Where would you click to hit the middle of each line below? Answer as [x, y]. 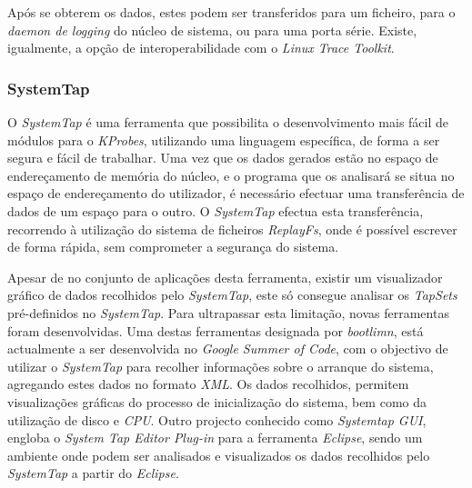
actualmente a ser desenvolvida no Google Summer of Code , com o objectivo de [228, 349]
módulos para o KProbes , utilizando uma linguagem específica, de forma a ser [224, 139]
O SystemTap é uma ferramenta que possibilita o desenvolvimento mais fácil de [228, 122]
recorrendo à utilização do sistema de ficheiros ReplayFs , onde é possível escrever [232, 229]
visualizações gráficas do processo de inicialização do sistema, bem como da [217, 401]
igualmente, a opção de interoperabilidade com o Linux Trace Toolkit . [201, 48]
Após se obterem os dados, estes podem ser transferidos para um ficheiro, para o [231, 12]
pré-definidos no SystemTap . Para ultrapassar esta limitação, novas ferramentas [228, 312]
